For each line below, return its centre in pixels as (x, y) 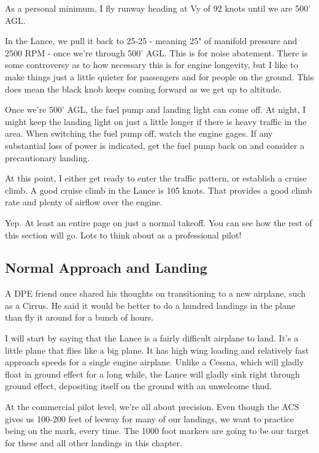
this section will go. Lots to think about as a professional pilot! (123, 234)
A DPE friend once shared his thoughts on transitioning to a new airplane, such (155, 293)
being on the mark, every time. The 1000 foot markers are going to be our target (157, 431)
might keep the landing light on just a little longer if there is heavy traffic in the (156, 121)
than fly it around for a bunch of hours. (79, 317)
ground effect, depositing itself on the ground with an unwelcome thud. (139, 386)
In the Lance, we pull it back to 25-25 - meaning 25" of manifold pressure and (151, 41)
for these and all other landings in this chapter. (94, 442)
